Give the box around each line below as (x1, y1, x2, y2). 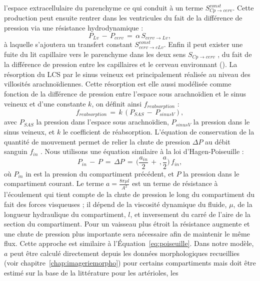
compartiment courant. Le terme (4, 178, 104, 188)
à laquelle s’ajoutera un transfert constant (4, 39, 132, 49)
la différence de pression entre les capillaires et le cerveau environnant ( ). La (4, 59, 237, 69)
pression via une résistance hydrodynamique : (4, 22, 143, 33)
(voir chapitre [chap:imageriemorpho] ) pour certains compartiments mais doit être (4, 257, 256, 268)
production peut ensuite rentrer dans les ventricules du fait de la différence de (4, 12, 242, 23)
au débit (205, 136, 230, 146)
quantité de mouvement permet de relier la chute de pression (4, 136, 190, 146)
